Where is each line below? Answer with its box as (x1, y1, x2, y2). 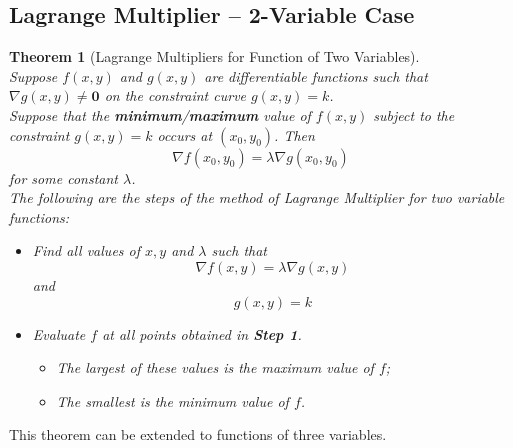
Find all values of (32, 240, 141, 261)
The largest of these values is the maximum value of (56, 357, 374, 378)
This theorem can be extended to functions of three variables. (9, 424, 387, 445)
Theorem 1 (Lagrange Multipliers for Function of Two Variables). (9, 46, 420, 67)
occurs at (157, 124, 213, 145)
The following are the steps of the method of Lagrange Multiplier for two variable (9, 187, 505, 208)
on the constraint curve (104, 85, 247, 106)
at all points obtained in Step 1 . (102, 323, 302, 344)
